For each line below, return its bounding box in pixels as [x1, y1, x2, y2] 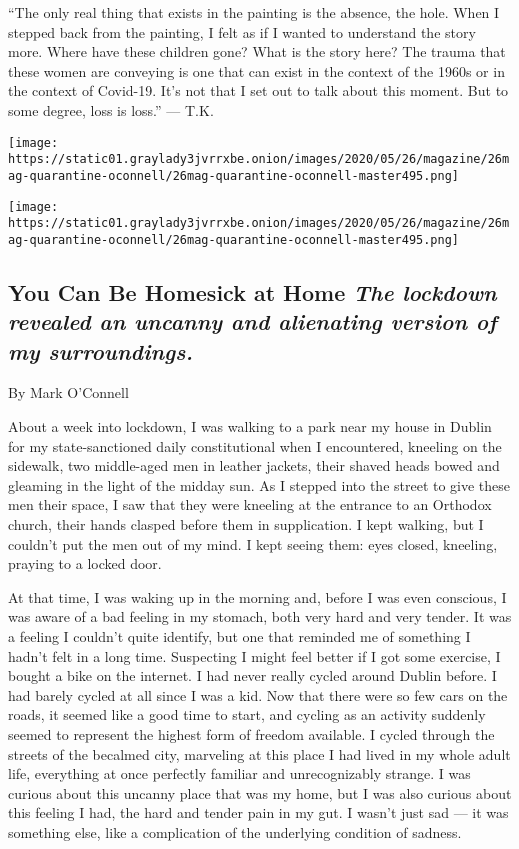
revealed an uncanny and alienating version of [8, 306, 497, 337]
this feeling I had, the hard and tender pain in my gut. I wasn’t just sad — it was [8, 802, 509, 823]
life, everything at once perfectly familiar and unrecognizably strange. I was [8, 763, 471, 784]
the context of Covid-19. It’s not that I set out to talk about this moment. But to [8, 80, 509, 101]
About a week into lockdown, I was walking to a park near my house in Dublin [8, 416, 492, 437]
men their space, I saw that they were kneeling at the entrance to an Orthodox [8, 494, 492, 515]
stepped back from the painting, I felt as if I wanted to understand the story [8, 21, 476, 42]
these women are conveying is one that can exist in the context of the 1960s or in [8, 60, 505, 81]
